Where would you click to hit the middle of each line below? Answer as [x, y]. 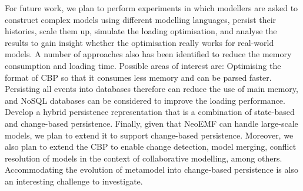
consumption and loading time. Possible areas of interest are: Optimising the [143, 65]
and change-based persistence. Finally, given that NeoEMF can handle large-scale [151, 123]
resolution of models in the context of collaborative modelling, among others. [144, 158]
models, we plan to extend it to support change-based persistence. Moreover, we [149, 135]
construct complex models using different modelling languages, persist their [141, 19]
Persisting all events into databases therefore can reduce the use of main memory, [151, 89]
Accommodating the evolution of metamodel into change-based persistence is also [151, 169]
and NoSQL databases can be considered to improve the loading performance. [145, 100]
